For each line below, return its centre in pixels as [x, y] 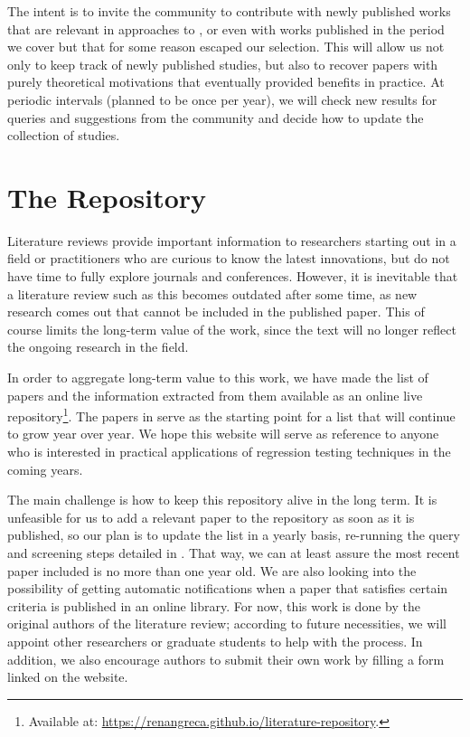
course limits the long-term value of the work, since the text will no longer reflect [232, 329]
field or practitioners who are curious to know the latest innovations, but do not [229, 258]
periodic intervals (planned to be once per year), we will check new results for [222, 99]
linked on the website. [68, 677]
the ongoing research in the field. [98, 347]
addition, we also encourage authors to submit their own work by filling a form [226, 659]
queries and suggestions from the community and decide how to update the [216, 117]
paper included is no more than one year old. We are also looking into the [212, 570]
